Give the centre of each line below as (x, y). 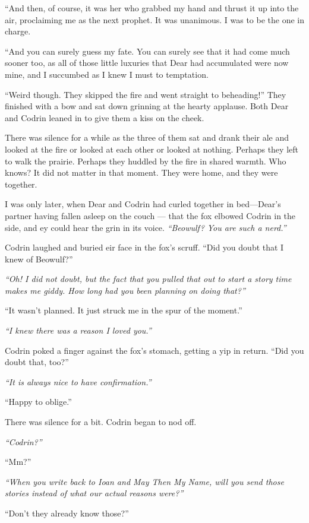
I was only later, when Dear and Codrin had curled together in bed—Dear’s (143, 204)
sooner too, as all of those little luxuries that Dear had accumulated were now (147, 63)
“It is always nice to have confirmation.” (78, 381)
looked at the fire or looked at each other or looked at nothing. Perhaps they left (152, 149)
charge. (18, 31)
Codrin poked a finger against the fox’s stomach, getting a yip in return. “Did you (154, 350)
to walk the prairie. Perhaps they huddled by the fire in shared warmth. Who (146, 161)
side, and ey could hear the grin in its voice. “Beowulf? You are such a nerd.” (146, 227)
